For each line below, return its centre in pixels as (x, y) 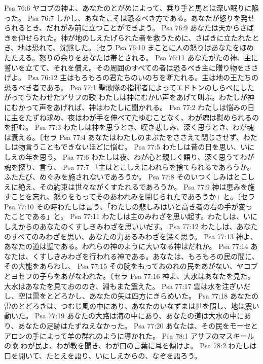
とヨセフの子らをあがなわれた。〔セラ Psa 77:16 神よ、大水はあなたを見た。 (129, 276)
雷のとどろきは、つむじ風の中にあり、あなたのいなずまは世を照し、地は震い (132, 305)
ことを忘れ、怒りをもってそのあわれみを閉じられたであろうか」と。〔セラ (133, 196)
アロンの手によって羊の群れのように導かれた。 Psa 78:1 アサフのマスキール (129, 335)
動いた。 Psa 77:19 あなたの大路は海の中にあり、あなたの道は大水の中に (124, 316)
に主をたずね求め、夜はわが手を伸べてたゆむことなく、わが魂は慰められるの (132, 117)
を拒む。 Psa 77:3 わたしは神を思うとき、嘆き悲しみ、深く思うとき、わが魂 (129, 127)
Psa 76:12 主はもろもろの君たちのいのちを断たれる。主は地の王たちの (143, 77)
